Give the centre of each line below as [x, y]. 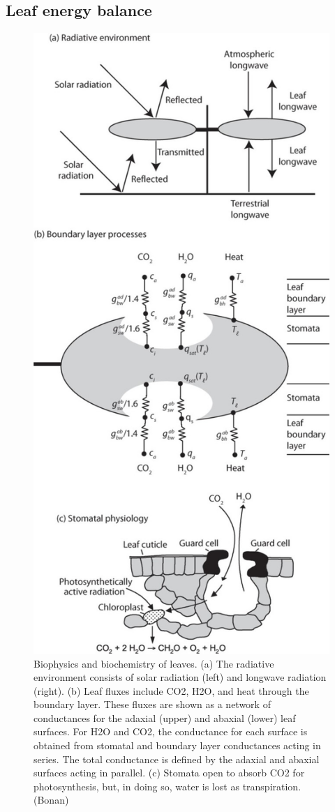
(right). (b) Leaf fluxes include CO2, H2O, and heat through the [171, 690]
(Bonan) [51, 800]
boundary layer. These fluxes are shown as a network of [152, 704]
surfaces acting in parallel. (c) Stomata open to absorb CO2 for [169, 773]
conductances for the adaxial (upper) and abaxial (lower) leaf [165, 717]
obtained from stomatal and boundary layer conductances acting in [177, 745]
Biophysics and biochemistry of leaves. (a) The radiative [154, 663]
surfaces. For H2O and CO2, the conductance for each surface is [171, 731]
